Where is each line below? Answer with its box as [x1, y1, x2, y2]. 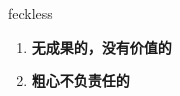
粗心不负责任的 [31, 70, 130, 91]
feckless [8, 3, 53, 23]
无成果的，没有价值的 [31, 36, 172, 57]
